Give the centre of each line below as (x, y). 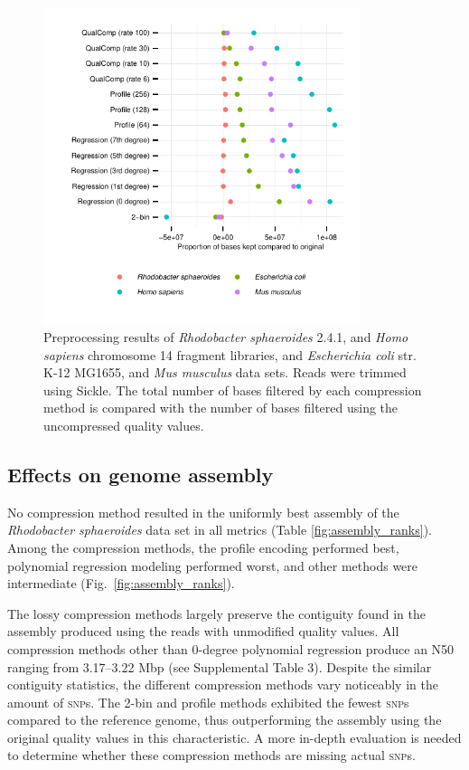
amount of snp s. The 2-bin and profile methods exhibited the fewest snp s (208, 702)
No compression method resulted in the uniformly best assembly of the (203, 512)
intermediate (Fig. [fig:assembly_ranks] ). (121, 583)
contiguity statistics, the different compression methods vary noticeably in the (223, 684)
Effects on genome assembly (141, 474)
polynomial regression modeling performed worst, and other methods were (213, 565)
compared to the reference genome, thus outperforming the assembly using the (225, 720)
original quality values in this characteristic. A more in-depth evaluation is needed (234, 737)
